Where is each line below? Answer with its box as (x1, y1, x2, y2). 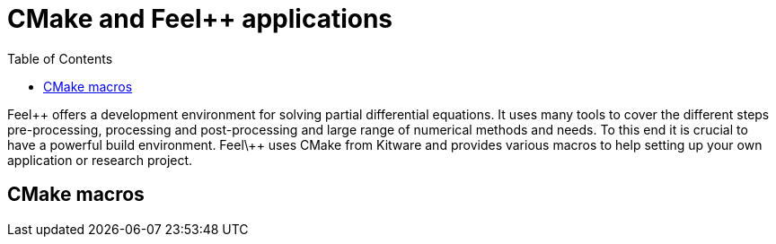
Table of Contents (7, 50, 113, 66)
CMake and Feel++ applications (7, 4, 393, 34)
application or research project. (7, 152, 193, 168)
